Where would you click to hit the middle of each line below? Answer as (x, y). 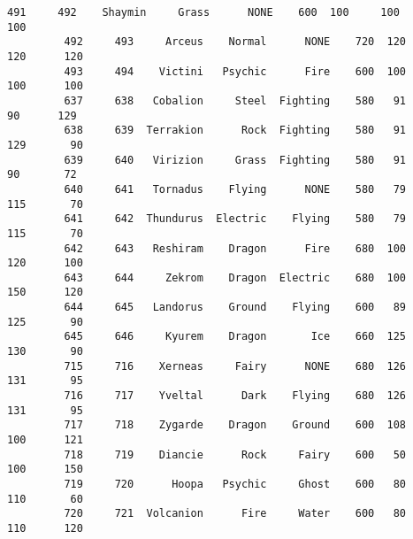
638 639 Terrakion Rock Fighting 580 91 (235, 131)
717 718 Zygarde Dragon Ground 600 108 (235, 425)
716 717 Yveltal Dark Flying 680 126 (235, 396)
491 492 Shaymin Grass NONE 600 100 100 (203, 12)
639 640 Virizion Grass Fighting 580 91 (235, 160)
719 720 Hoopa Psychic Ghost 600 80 (235, 484)
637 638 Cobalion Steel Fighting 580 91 (235, 100)
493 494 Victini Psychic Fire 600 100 (235, 71)
